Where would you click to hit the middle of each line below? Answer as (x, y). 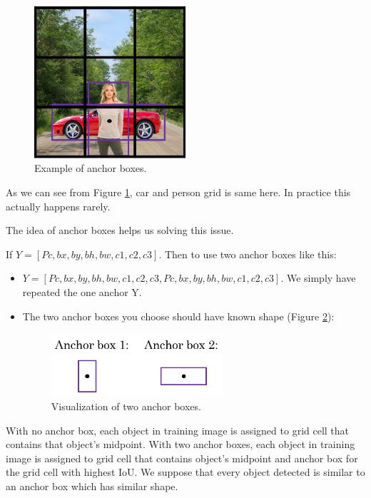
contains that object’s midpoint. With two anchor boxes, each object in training (181, 444)
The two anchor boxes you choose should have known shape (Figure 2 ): (178, 316)
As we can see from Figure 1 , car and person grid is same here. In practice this (178, 192)
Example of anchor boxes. (91, 168)
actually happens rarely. (58, 206)
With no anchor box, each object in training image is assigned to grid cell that (178, 430)
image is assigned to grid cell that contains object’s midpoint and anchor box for (182, 458)
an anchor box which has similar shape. (92, 486)
